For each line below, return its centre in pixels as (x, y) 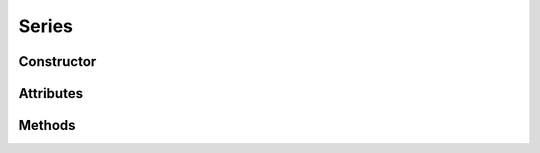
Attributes (51, 93)
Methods (47, 125)
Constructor (57, 61)
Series (46, 26)
